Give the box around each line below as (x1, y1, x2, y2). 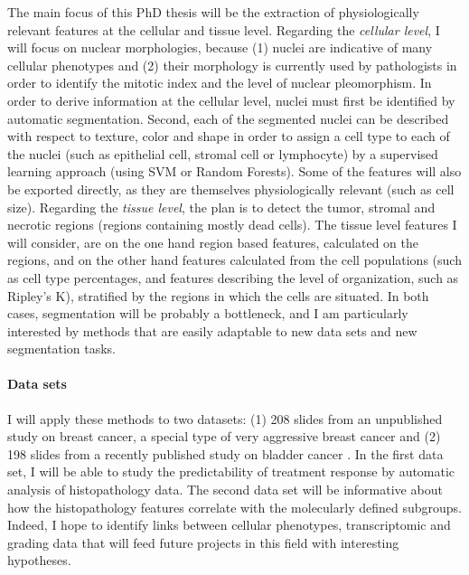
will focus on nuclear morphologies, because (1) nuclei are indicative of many (7, 38, 433, 57)
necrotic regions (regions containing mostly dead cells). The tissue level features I (7, 215, 457, 234)
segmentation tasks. (7, 339, 116, 358)
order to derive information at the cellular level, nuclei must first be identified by (7, 90, 455, 109)
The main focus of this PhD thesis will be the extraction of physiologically (7, 3, 419, 21)
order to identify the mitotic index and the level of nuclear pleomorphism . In (7, 73, 432, 92)
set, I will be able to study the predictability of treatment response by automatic (7, 462, 455, 481)
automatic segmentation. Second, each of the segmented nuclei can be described (7, 108, 449, 127)
